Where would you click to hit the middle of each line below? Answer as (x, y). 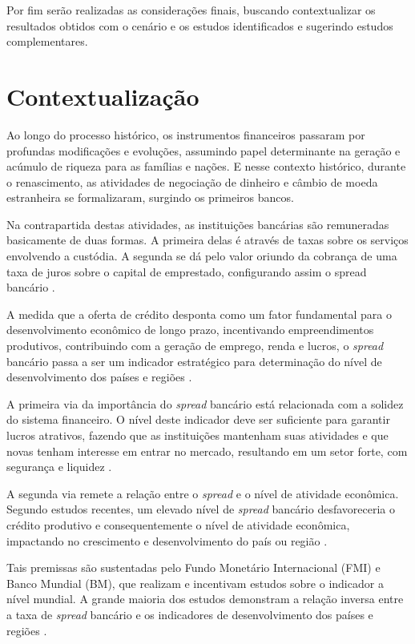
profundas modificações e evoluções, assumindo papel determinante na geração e (203, 150)
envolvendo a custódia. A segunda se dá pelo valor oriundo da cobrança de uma (202, 256)
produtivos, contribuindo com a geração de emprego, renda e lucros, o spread (195, 346)
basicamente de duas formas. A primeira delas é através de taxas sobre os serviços (207, 240)
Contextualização (103, 96)
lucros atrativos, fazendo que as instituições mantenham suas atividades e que (197, 435)
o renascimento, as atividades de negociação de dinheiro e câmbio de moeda (192, 181)
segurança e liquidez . (59, 467)
